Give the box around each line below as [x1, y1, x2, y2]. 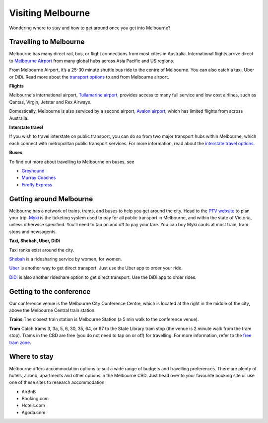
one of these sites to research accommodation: [9, 379, 106, 385]
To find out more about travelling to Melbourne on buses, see [9, 159, 134, 165]
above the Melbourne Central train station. [9, 307, 96, 313]
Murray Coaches [21, 174, 56, 181]
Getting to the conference [9, 287, 91, 296]
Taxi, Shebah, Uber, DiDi [9, 238, 61, 244]
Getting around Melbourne [9, 194, 93, 203]
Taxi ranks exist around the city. [9, 247, 74, 253]
